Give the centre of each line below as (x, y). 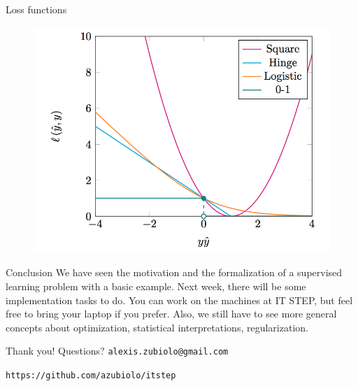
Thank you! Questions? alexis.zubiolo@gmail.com (117, 351)
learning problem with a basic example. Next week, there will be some (156, 286)
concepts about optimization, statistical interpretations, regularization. (157, 327)
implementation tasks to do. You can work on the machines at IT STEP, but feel (179, 300)
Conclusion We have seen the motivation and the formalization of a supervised (174, 272)
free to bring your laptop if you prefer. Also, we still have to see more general (171, 314)
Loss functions (36, 9)
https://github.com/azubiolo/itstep (91, 376)
